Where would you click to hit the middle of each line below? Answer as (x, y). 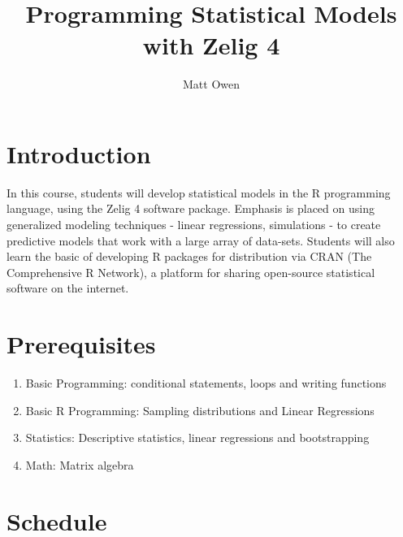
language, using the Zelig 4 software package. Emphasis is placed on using (191, 208)
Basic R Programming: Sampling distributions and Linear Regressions (200, 410)
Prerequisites (81, 344)
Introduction (79, 153)
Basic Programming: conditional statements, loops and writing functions (206, 383)
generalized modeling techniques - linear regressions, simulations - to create (194, 225)
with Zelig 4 (211, 45)
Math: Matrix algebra (80, 464)
